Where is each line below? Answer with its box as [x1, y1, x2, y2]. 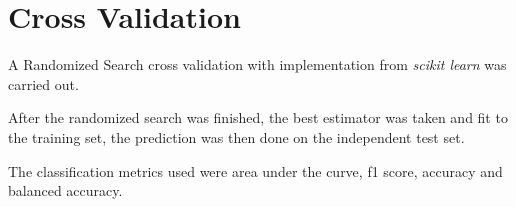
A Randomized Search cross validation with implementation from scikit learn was [8, 54, 507, 75]
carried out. [8, 73, 79, 94]
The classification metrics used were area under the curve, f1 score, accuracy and [8, 160, 503, 181]
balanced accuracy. [8, 180, 123, 201]
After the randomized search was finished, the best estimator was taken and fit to [8, 107, 508, 128]
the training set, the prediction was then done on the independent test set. [8, 126, 465, 147]
